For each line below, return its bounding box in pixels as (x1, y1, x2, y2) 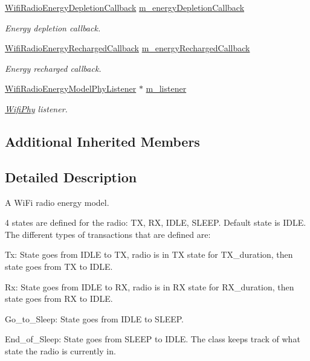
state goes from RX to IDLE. (5, 292, 113, 305)
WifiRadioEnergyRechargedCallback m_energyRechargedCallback (5, 42, 250, 54)
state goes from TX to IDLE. (5, 260, 113, 272)
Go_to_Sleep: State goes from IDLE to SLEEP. (5, 312, 184, 325)
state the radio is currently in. (5, 344, 116, 357)
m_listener (146, 82, 187, 95)
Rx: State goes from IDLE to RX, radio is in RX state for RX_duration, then (5, 280, 294, 293)
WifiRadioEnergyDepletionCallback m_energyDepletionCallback (5, 1, 245, 13)
